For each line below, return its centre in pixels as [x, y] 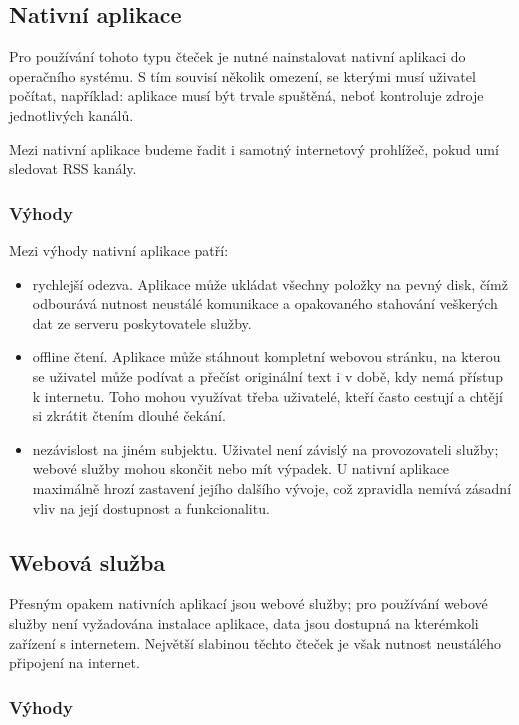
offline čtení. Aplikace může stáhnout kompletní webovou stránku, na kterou [266, 356]
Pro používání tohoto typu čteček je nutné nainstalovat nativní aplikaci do [237, 56]
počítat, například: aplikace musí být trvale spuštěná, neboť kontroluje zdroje [246, 95]
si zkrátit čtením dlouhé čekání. [129, 415]
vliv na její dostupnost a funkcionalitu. [151, 507]
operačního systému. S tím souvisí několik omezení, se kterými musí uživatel [242, 75]
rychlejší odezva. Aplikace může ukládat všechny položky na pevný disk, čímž [270, 283]
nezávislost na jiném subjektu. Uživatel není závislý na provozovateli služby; [265, 448]
